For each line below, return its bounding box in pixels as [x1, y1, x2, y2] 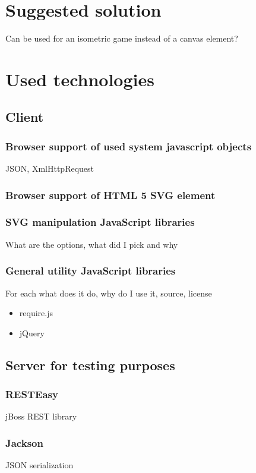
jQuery [19, 326, 45, 339]
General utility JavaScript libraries [5, 263, 176, 278]
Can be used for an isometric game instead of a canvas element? [5, 32, 238, 45]
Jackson [5, 435, 43, 450]
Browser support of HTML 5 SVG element [5, 187, 216, 202]
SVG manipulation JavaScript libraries [5, 215, 195, 229]
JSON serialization [5, 459, 74, 471]
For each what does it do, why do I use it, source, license [5, 286, 212, 299]
